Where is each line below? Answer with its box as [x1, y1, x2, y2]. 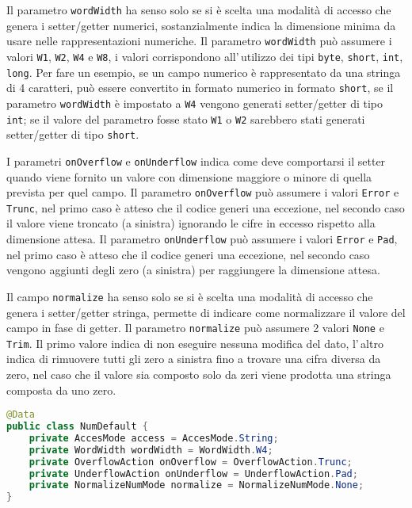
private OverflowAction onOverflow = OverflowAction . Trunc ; [29, 456, 353, 468]
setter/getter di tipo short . [6, 126, 139, 143]
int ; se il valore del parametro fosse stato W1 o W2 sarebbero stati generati [6, 110, 365, 127]
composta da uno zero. [6, 381, 116, 398]
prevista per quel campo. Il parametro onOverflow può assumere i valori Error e [6, 184, 399, 201]
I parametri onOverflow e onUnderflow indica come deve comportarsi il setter [6, 152, 386, 169]
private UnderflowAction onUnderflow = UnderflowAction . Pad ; [29, 468, 358, 479]
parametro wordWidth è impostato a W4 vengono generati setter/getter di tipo [6, 94, 383, 111]
